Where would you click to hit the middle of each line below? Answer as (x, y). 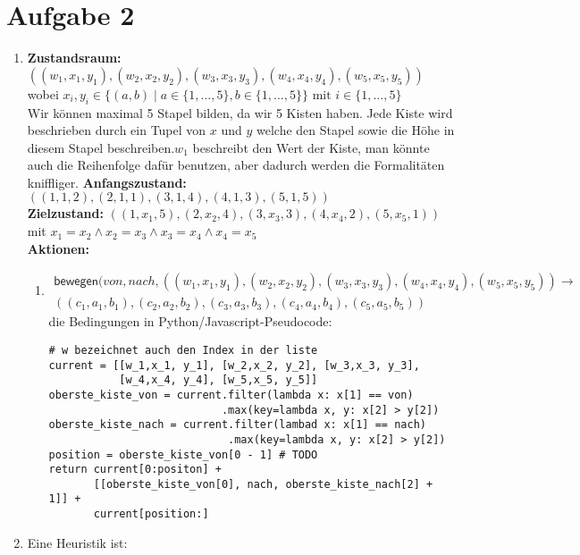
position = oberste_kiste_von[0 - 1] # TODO (183, 454)
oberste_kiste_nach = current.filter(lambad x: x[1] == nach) (237, 425)
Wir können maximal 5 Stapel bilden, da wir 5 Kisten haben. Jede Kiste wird (240, 112)
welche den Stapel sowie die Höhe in (355, 130)
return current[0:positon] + (135, 470)
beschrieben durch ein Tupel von (117, 130)
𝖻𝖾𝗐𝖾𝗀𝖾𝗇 (76, 282)
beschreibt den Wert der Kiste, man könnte (311, 147)
